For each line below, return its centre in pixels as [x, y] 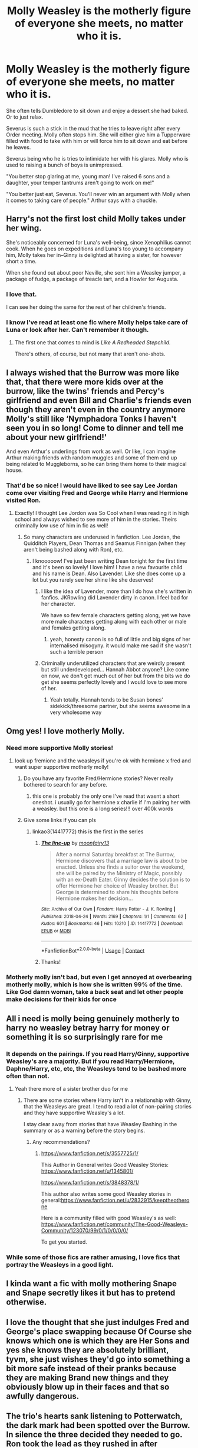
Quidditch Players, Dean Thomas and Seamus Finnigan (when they [104, 543]
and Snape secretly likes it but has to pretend [91, 1293]
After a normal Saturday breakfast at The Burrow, [115, 855]
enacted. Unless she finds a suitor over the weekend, [120, 867]
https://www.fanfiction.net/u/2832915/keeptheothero [125, 1201]
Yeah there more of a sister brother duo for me [71, 1089]
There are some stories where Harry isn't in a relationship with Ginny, [107, 1100]
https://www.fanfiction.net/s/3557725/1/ [90, 1153]
